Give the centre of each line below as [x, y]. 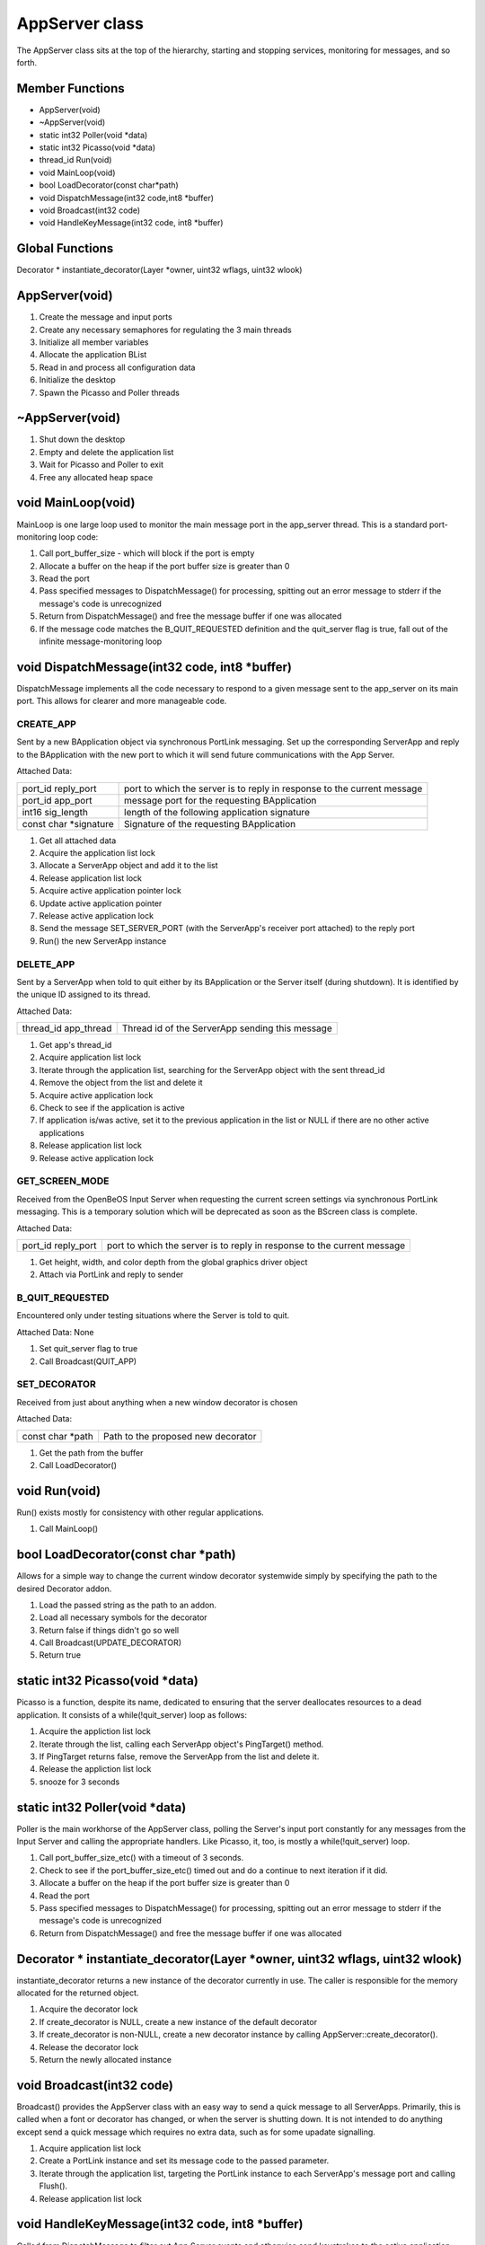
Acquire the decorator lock [88, 2009]
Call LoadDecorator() [78, 1465]
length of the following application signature [217, 812]
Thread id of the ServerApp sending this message [227, 1028]
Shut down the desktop [82, 439]
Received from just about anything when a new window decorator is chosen [157, 1402]
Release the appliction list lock [95, 1769]
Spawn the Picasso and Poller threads [109, 392]
